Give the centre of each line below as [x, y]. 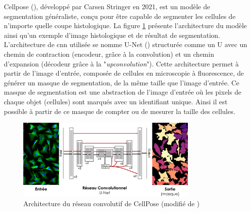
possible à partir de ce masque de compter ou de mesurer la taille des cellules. [120, 111]
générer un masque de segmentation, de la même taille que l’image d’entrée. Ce [122, 82]
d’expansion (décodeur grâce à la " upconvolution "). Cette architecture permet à [121, 63]
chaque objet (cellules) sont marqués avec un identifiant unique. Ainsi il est [116, 101]
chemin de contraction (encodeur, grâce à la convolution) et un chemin [109, 54]
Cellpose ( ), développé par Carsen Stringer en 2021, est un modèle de [107, 6]
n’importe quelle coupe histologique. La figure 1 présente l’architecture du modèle [125, 25]
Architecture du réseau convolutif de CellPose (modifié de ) [111, 203]
